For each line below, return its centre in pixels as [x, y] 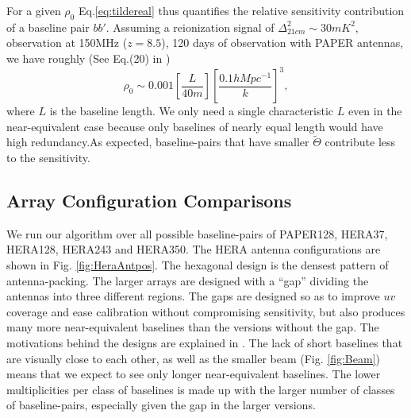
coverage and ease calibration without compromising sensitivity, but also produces [206, 311]
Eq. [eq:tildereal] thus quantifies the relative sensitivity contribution [241, 10]
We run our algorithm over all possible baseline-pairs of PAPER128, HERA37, [197, 233]
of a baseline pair [48, 27]
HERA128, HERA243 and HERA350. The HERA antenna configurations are [194, 249]
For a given [34, 10]
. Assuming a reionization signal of [190, 27]
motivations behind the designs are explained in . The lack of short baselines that [205, 343]
